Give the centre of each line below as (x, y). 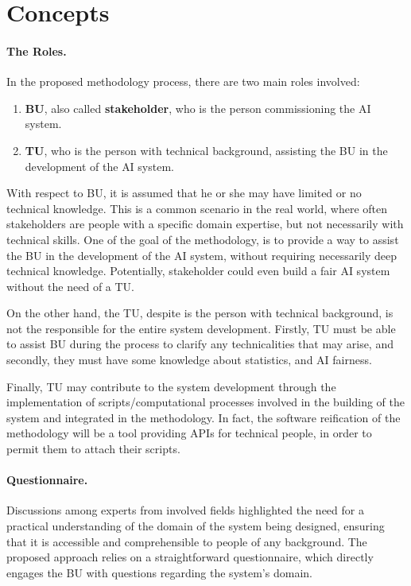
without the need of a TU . (71, 286)
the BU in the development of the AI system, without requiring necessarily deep (202, 255)
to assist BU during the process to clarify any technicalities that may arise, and (200, 344)
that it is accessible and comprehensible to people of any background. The (187, 541)
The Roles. (37, 50)
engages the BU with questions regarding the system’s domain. (159, 572)
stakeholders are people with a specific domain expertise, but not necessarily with (205, 224)
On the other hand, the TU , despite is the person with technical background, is (200, 313)
